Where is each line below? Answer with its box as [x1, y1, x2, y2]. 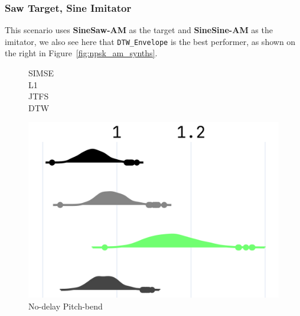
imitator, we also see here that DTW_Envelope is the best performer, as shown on [5, 35, 296, 47]
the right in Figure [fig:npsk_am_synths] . [5, 47, 158, 59]
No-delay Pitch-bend [28, 299, 103, 312]
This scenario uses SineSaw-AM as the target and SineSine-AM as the [5, 24, 273, 36]
